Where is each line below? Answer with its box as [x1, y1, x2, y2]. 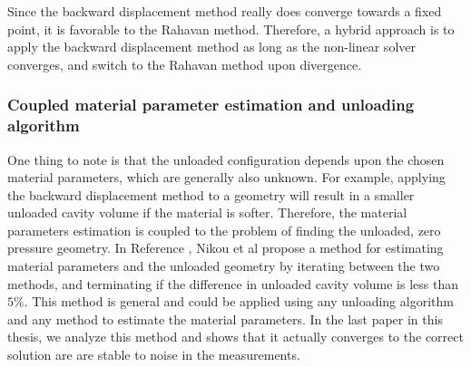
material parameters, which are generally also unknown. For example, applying [7, 168, 446, 187]
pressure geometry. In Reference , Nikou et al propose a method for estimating [7, 238, 444, 257]
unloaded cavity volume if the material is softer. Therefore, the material [7, 203, 407, 222]
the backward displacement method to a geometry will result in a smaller [7, 185, 415, 204]
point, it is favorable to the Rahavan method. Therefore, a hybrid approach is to [7, 19, 455, 38]
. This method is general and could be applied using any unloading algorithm [24, 292, 454, 311]
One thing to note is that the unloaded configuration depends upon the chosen [7, 150, 445, 169]
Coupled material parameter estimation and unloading [7, 93, 415, 116]
